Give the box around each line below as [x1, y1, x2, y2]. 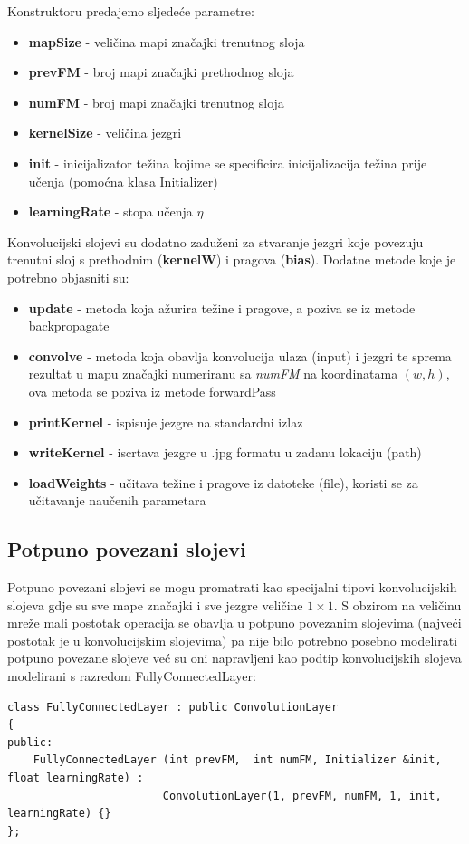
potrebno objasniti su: [7, 267, 129, 286]
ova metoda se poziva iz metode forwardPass [28, 381, 276, 400]
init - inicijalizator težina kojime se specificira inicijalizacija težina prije [28, 153, 427, 172]
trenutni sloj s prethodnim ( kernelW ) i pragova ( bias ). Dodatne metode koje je [7, 250, 456, 269]
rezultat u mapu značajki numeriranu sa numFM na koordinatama [28, 364, 398, 383]
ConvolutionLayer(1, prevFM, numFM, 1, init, [162, 789, 442, 802]
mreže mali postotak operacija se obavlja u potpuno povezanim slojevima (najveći [7, 613, 462, 632]
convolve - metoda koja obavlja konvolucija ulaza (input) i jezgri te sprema [28, 346, 452, 365]
